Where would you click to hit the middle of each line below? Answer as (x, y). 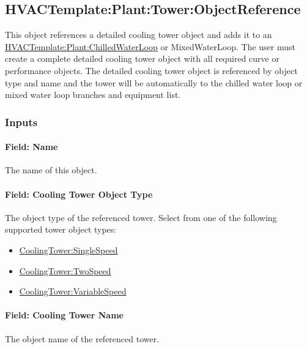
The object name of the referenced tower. (82, 338)
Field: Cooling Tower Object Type (79, 194)
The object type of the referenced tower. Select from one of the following (141, 217)
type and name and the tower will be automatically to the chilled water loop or (154, 82)
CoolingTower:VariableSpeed (73, 291)
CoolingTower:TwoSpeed (65, 270)
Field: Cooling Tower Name (64, 315)
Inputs (21, 122)
